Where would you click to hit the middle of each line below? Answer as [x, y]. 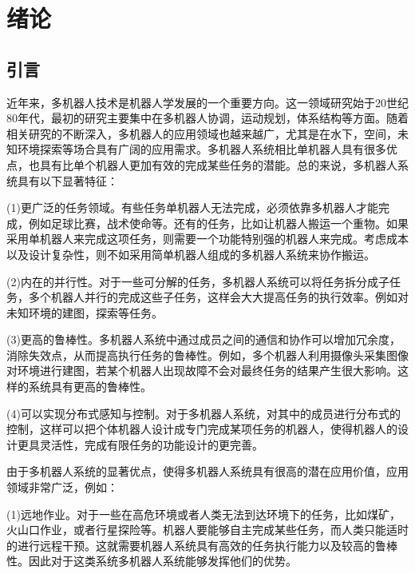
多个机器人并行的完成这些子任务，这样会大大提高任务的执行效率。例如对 [218, 297]
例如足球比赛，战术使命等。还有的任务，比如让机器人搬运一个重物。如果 [218, 223]
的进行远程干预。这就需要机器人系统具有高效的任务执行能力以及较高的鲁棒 [202, 545]
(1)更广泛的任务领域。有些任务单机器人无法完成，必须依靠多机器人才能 [192, 207]
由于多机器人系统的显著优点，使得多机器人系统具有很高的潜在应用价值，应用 [207, 471]
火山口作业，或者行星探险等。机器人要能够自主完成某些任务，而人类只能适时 [207, 530]
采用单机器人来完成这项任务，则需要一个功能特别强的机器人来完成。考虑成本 [207, 239]
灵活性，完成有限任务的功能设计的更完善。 [151, 444]
